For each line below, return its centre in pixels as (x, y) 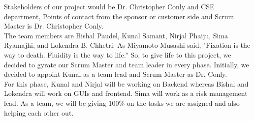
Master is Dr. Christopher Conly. (54, 26)
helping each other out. (39, 112)
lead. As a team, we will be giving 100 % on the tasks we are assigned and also (122, 103)
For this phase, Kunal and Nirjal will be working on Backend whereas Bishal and (126, 83)
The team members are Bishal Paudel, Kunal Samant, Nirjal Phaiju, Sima (116, 35)
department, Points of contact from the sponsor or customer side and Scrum (119, 16)
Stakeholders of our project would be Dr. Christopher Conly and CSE (109, 6)
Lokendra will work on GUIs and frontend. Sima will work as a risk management (126, 93)
